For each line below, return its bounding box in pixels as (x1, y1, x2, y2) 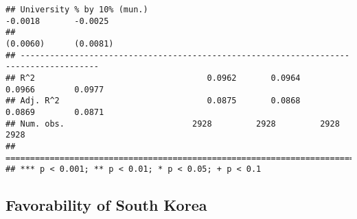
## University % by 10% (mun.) (5, 5, 148, 14)
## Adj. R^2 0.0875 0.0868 (5, 96, 301, 106)
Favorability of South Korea (5, 194, 207, 216)
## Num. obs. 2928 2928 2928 (5, 118, 340, 129)
